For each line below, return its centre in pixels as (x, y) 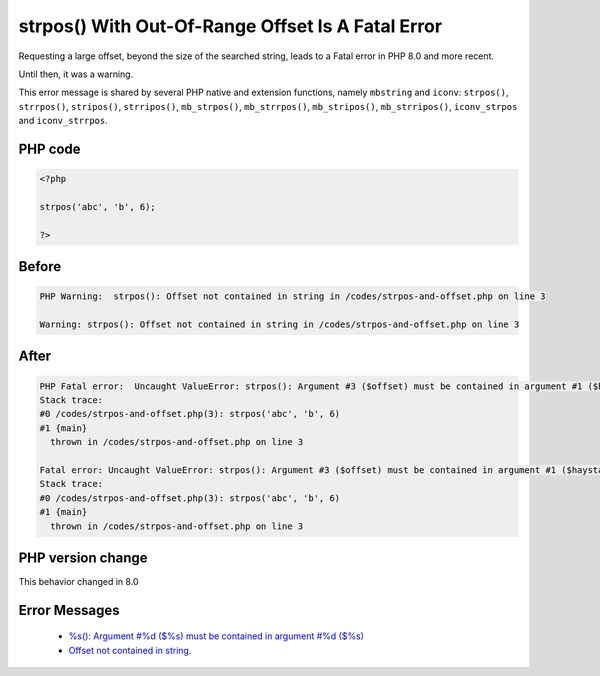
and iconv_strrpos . (63, 121)
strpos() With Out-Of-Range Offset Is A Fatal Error (230, 26)
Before (40, 266)
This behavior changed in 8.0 (78, 582)
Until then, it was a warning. (76, 74)
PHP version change (83, 557)
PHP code (49, 148)
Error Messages (69, 610)
